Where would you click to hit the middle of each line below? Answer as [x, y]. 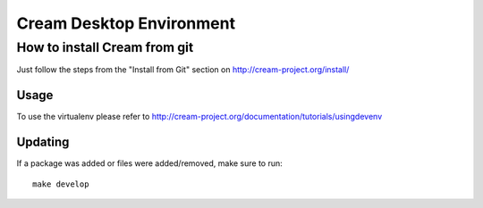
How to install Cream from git [105, 47]
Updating [43, 142]
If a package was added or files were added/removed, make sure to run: [150, 163]
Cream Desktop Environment [126, 23]
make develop [61, 184]
